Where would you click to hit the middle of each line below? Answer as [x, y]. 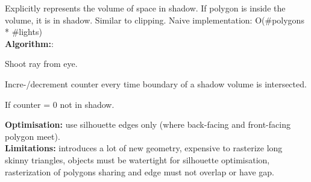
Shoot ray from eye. [41, 64]
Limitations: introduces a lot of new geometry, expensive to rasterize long [144, 148]
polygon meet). [33, 136]
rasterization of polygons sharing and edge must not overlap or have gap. [140, 171]
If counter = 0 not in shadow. [60, 104]
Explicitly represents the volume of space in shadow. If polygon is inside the [145, 8]
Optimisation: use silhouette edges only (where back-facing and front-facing [148, 124]
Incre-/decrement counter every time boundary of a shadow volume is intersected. [156, 83]
